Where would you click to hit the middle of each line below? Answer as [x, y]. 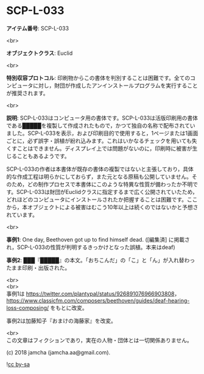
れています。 [22, 215]
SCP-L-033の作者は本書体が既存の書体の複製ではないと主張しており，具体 [100, 169]
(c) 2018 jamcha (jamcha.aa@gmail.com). [58, 352]
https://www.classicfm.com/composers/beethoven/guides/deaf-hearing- [98, 300]
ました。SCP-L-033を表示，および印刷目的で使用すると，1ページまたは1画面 [102, 133]
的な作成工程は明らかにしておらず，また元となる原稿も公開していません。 [99, 176]
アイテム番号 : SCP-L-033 [37, 28]
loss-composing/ [28, 307]
